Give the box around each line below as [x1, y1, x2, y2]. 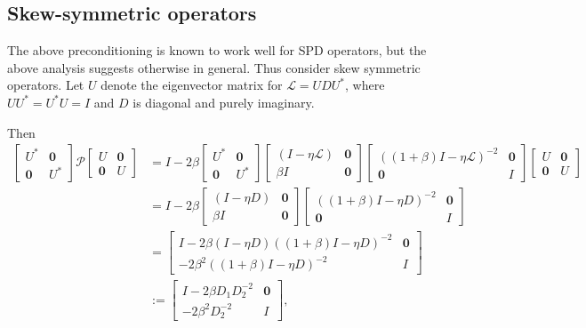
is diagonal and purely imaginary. [132, 92, 315, 111]
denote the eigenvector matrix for [100, 76, 283, 94]
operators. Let [7, 76, 84, 94]
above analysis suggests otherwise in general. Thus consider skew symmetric [7, 58, 421, 76]
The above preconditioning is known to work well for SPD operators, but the [7, 41, 427, 60]
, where [344, 76, 385, 94]
